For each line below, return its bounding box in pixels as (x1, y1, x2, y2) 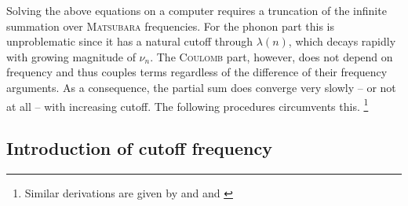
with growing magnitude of (6, 48, 136, 64)
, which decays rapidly (288, 33, 396, 50)
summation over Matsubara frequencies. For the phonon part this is (6, 17, 334, 34)
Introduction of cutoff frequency (6, 136, 272, 160)
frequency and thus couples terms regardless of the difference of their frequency (6, 64, 388, 80)
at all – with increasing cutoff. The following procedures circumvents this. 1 (6, 95, 369, 114)
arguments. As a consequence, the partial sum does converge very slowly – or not (6, 79, 396, 95)
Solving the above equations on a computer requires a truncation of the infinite (6, 2, 387, 18)
